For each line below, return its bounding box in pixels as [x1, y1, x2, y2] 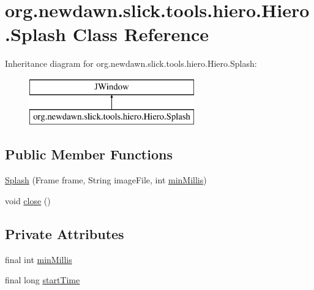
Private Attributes [5, 224, 124, 243]
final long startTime [5, 273, 80, 286]
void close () [5, 194, 51, 207]
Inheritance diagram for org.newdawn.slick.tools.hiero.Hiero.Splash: [5, 57, 257, 70]
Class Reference [72, 21, 209, 47]
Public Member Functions [5, 145, 173, 164]
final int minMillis [5, 253, 72, 265]
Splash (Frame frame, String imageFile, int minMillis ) [5, 174, 207, 186]
